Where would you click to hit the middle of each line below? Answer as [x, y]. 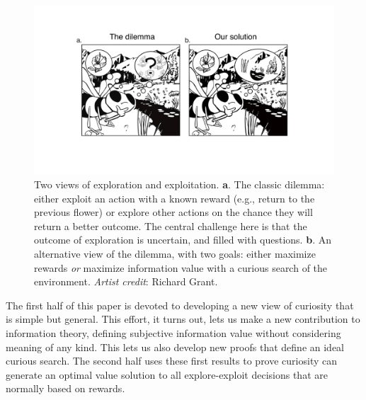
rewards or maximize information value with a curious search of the [181, 267]
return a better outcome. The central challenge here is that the [171, 225]
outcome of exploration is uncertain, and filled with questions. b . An [183, 240]
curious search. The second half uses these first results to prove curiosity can [172, 361]
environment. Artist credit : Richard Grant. [126, 281]
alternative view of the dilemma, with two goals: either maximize [175, 254]
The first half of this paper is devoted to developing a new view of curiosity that [180, 305]
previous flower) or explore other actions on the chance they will [173, 212]
